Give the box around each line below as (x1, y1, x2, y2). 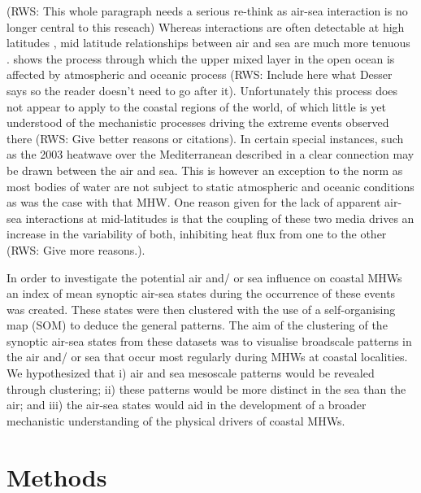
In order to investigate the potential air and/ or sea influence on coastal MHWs (7, 268, 402, 286)
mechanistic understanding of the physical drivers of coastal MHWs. (7, 412, 345, 429)
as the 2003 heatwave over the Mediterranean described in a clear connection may (7, 146, 414, 163)
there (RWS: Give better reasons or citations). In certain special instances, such (7, 129, 404, 146)
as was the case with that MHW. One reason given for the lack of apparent (7, 194, 381, 211)
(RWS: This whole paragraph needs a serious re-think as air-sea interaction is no (7, 2, 408, 19)
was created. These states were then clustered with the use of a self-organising (7, 300, 396, 317)
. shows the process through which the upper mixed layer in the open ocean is (7, 50, 395, 67)
